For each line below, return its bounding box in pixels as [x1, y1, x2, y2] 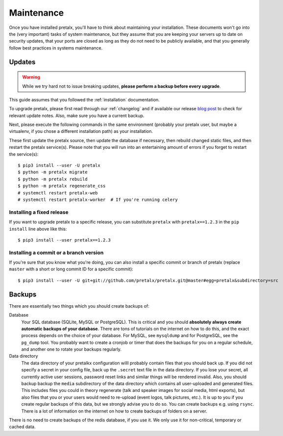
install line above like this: [9, 226, 67, 232]
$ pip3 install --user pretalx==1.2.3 [18, 237, 111, 242]
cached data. [9, 424, 36, 430]
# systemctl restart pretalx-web [18, 190, 98, 195]
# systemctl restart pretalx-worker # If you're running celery [18, 196, 178, 202]
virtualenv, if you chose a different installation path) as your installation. [9, 128, 153, 134]
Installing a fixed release [9, 209, 69, 216]
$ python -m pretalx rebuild [18, 176, 88, 182]
